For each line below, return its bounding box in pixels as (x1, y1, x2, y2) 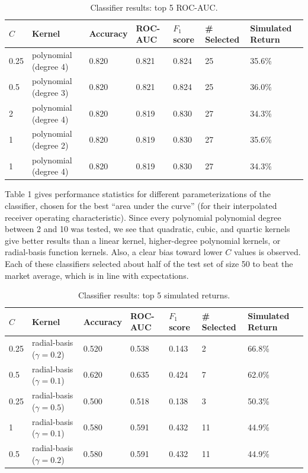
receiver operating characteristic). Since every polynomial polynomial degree (5, 211, 281, 223)
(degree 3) (31, 86, 69, 99)
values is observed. (234, 246, 301, 258)
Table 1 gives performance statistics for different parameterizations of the (5, 188, 271, 200)
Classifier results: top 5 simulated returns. (78, 289, 230, 301)
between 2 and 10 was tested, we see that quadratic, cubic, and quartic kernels (5, 223, 290, 235)
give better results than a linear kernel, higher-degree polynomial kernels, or (5, 234, 281, 246)
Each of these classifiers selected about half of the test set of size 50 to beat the (5, 258, 293, 270)
